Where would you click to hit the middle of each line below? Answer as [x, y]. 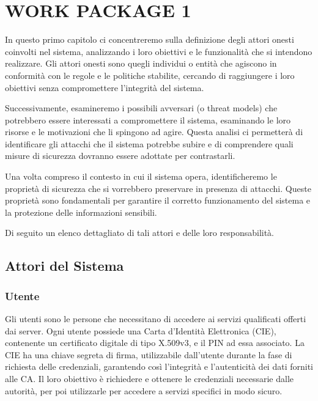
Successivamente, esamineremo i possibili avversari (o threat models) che [141, 108]
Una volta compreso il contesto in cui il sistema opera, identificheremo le [141, 176]
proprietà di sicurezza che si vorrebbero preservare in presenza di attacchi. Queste [158, 188]
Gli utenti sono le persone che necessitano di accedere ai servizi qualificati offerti [156, 319]
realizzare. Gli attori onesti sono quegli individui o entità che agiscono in [141, 63]
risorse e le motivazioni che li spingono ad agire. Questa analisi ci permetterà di [154, 132]
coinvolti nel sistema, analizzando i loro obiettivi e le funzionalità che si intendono [159, 51]
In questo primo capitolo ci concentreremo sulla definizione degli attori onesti [150, 39]
